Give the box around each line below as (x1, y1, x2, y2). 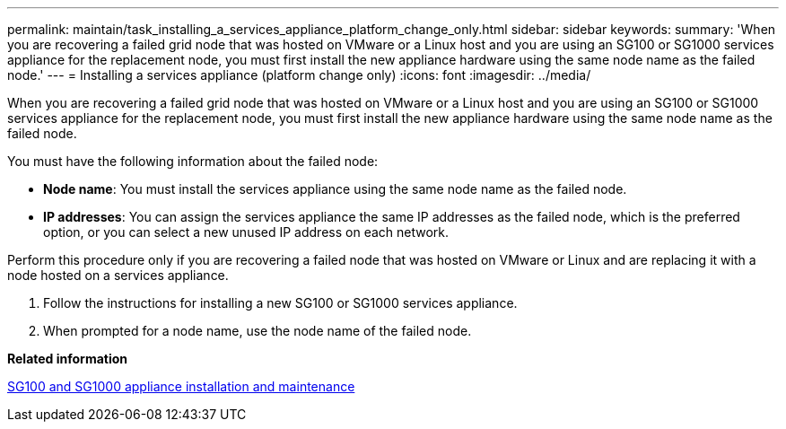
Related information (7, 351, 128, 366)
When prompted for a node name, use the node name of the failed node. (43, 323, 472, 338)
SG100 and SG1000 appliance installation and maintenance (7, 379, 355, 394)
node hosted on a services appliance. (7, 267, 229, 283)
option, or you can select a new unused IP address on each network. (43, 224, 450, 240)
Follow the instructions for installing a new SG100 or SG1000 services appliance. (43, 295, 518, 311)
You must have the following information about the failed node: (7, 153, 379, 169)
